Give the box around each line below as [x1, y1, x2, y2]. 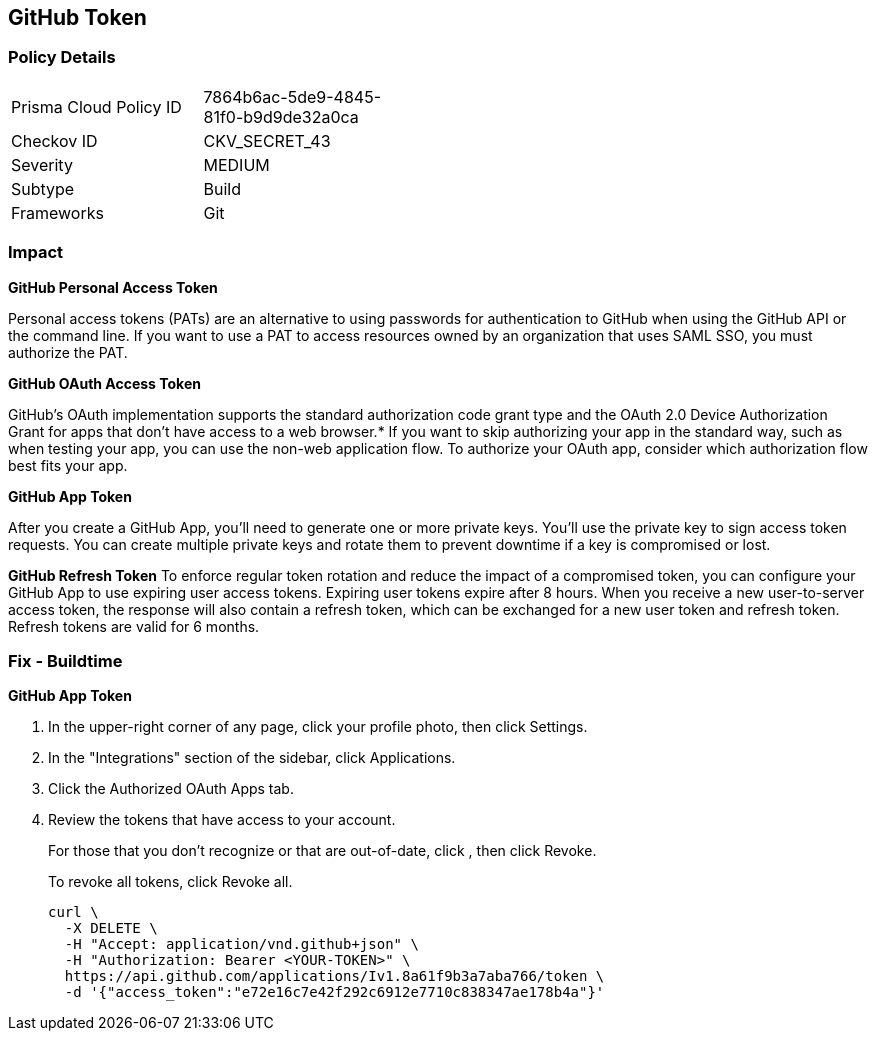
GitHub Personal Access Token [8, 278, 218, 296]
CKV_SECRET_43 [203, 130, 331, 151]
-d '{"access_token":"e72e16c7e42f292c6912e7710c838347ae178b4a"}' [64, 984, 605, 1001]
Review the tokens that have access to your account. [48, 811, 396, 829]
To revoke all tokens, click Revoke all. [48, 873, 293, 891]
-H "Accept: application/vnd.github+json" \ [64, 936, 419, 953]
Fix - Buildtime [8, 650, 123, 671]
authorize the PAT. [8, 343, 128, 361]
